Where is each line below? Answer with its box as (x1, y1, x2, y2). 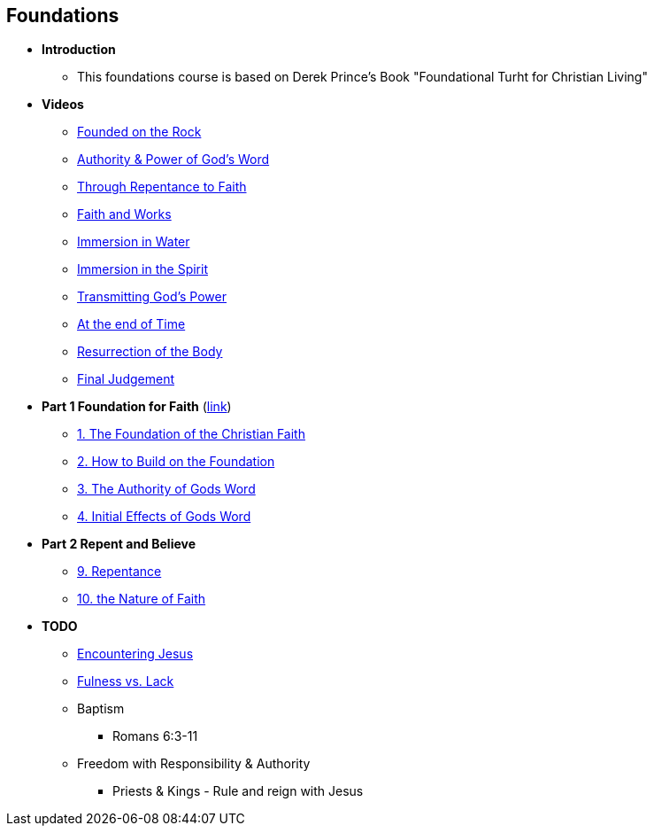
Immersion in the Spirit (77, 261, 208, 277)
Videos (42, 97, 84, 113)
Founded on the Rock (77, 124, 202, 140)
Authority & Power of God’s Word (77, 152, 270, 167)
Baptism (77, 701, 125, 717)
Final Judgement (77, 371, 174, 387)
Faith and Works (77, 206, 172, 222)
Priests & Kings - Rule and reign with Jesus (112, 783, 364, 799)
